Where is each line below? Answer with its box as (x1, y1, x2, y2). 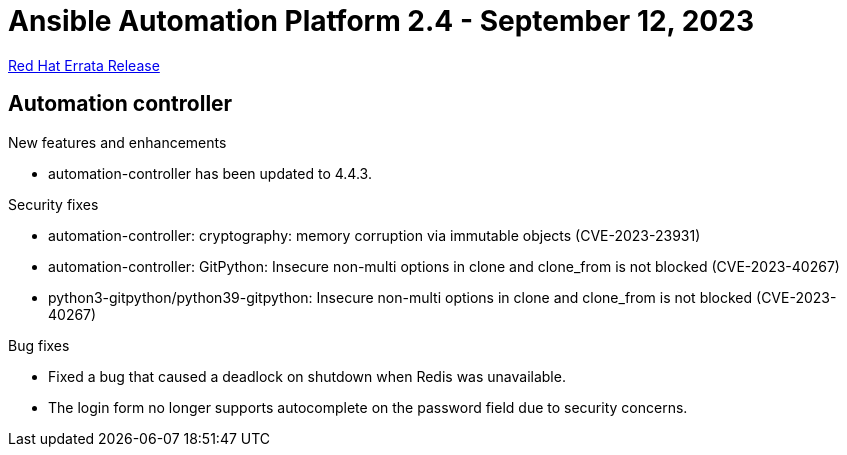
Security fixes (8, 195, 99, 213)
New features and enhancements (8, 133, 227, 151)
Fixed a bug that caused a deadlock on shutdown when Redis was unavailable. (48, 367, 566, 385)
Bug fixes (8, 336, 70, 354)
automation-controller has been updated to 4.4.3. (48, 164, 372, 182)
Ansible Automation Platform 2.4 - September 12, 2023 (8, 4, 754, 38)
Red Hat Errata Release (8, 56, 160, 74)
